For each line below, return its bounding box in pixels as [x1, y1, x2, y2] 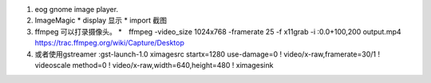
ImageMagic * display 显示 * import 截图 [34, 16, 168, 26]
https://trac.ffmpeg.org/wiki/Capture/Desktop [34, 38, 185, 48]
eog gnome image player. [34, 5, 119, 14]
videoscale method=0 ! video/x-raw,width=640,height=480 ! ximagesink [34, 60, 274, 69]
